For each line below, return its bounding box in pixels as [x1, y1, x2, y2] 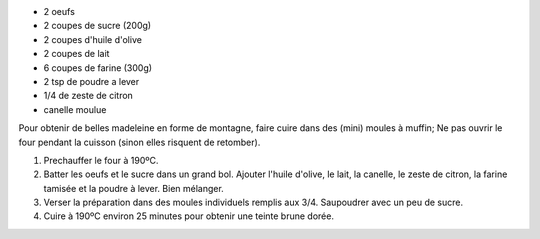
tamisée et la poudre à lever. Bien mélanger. [43, 182, 224, 194]
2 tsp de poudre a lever [43, 75, 140, 87]
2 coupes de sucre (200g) [43, 20, 152, 32]
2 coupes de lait [43, 48, 110, 60]
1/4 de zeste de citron [43, 90, 134, 102]
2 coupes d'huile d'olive [43, 33, 142, 45]
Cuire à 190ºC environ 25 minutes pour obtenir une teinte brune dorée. [43, 210, 335, 222]
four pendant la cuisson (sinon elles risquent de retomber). [18, 136, 261, 148]
